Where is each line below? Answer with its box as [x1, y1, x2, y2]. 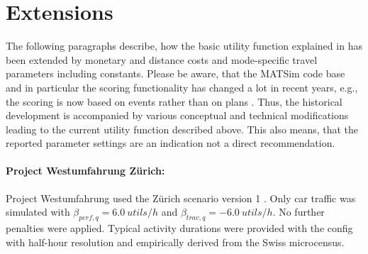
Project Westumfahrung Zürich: [6, 163, 165, 178]
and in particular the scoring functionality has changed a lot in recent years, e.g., [6, 79, 358, 94]
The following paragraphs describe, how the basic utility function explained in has [6, 38, 362, 53]
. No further [272, 204, 325, 219]
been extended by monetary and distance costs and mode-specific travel [6, 52, 318, 67]
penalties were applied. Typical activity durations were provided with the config [6, 221, 353, 236]
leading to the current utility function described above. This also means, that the [6, 121, 359, 136]
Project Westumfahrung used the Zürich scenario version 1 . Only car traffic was [6, 190, 356, 205]
